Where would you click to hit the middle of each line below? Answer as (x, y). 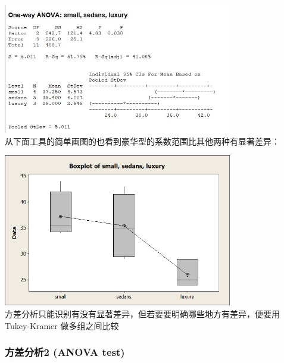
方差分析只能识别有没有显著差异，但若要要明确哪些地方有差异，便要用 (142, 314)
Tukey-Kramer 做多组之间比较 (62, 325)
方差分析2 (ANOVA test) (65, 352)
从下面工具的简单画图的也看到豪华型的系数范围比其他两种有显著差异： (142, 141)
